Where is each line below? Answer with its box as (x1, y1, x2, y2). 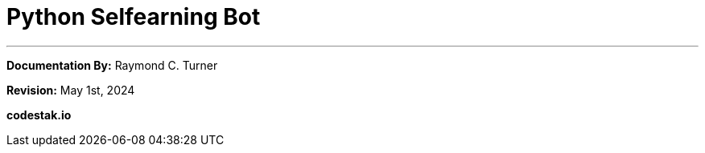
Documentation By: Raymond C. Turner (6, 58, 218, 72)
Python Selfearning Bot (6, 3, 261, 30)
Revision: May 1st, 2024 (6, 83, 135, 97)
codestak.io (6, 107, 72, 122)
